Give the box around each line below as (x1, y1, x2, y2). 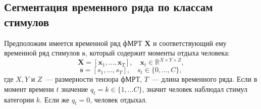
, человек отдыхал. (90, 94, 147, 104)
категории (4, 94, 34, 104)
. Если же (40, 94, 70, 104)
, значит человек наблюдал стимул (142, 83, 247, 94)
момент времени (4, 83, 54, 94)
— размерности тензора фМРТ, (45, 74, 142, 84)
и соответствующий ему (153, 37, 227, 48)
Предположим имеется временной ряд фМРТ (4, 37, 142, 48)
